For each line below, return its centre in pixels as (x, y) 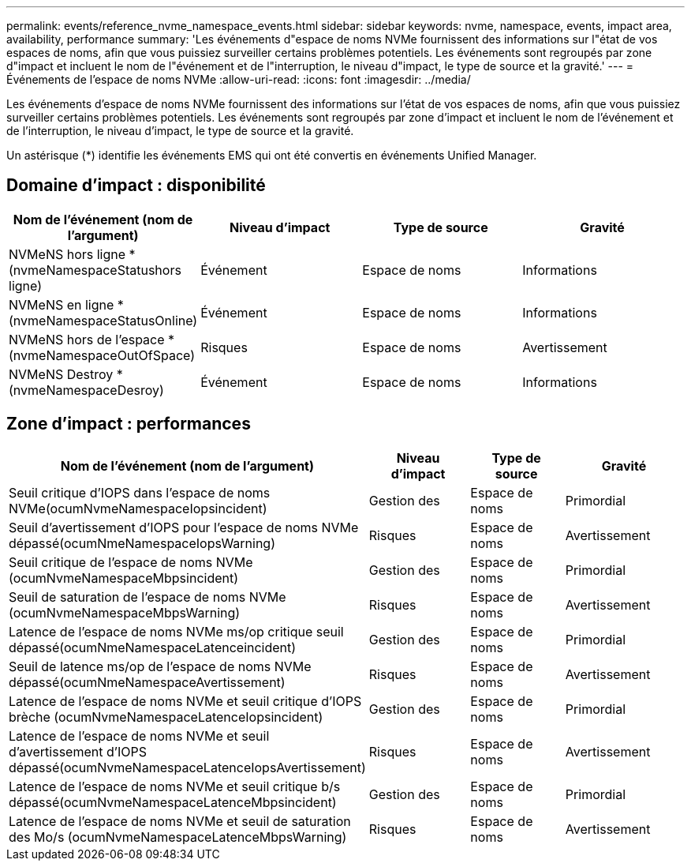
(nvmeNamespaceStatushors (95, 270)
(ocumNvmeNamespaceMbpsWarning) (125, 612)
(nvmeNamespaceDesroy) (86, 390)
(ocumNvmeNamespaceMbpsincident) (124, 578)
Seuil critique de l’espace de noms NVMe (131, 562)
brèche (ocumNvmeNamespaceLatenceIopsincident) (166, 717)
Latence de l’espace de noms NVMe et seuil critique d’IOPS (185, 701)
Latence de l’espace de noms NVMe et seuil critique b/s (175, 786)
